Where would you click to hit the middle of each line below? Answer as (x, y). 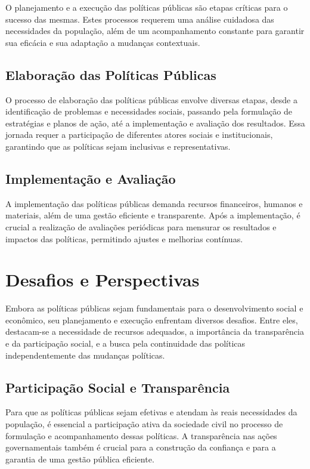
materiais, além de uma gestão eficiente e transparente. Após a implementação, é (153, 215)
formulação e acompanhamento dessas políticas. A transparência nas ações (141, 435)
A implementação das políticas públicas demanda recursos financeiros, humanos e (154, 203)
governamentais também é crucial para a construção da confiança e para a (141, 447)
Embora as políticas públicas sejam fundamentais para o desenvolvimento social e (154, 308)
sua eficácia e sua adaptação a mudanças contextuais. (103, 42)
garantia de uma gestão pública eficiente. (80, 459)
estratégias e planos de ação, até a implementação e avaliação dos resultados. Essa (155, 123)
